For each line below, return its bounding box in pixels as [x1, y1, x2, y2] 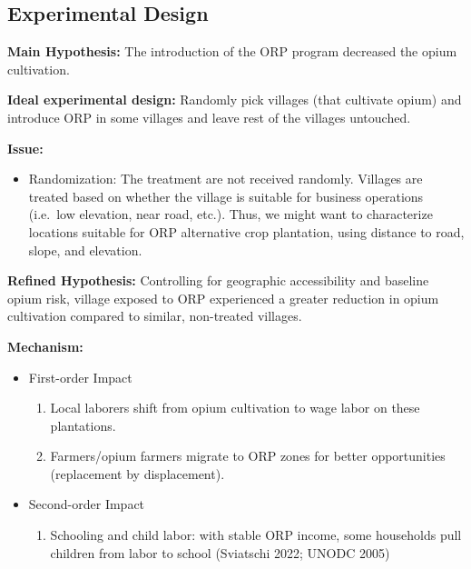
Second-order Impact [28, 494, 145, 514]
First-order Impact [28, 367, 132, 386]
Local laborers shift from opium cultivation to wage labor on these [50, 398, 420, 417]
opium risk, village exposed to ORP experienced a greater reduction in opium [7, 288, 439, 307]
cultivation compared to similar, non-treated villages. [7, 306, 302, 325]
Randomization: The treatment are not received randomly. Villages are [28, 169, 423, 188]
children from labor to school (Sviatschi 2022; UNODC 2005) [50, 543, 390, 562]
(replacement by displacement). [50, 464, 225, 483]
